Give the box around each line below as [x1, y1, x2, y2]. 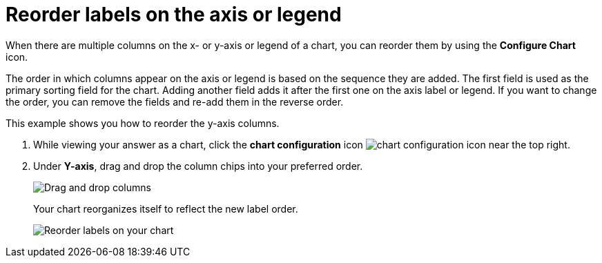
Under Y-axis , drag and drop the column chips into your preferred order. [33, 159, 363, 172]
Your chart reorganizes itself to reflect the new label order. [33, 202, 298, 215]
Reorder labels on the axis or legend [6, 3, 342, 26]
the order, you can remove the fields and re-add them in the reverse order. [6, 95, 344, 108]
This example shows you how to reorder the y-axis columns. [6, 117, 280, 129]
